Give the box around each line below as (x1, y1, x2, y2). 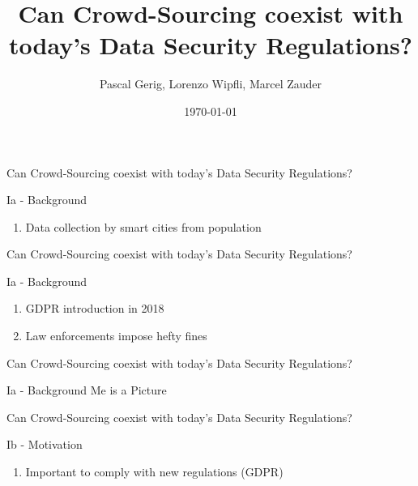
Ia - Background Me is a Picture (6, 382, 167, 399)
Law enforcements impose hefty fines (25, 327, 207, 344)
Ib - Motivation (6, 436, 83, 453)
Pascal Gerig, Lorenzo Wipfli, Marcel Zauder (99, 75, 322, 92)
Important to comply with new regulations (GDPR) (25, 463, 284, 480)
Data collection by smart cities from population (25, 218, 262, 235)
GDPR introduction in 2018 (25, 300, 164, 317)
